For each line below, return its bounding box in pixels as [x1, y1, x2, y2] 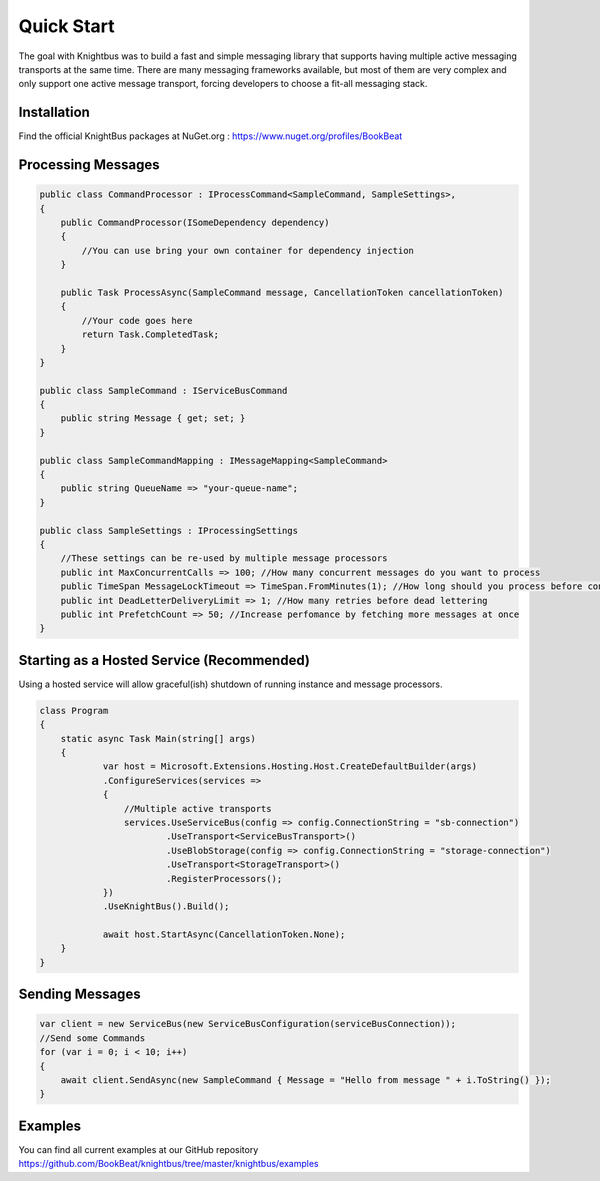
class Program [39, 705, 109, 716]
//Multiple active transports [123, 803, 272, 814]
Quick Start [18, 15, 115, 37]
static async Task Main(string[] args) [60, 733, 257, 744]
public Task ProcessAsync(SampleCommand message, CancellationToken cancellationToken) [60, 286, 504, 298]
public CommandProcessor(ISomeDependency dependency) [60, 217, 330, 229]
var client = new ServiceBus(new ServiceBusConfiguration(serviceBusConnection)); [39, 1018, 457, 1030]
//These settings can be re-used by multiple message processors [60, 553, 388, 564]
